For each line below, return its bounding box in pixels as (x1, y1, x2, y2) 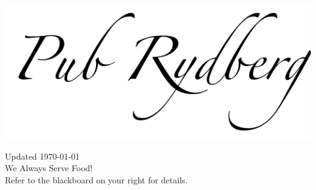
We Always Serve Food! (5, 161, 93, 174)
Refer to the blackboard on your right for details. (5, 174, 188, 186)
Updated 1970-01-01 (5, 149, 80, 162)
